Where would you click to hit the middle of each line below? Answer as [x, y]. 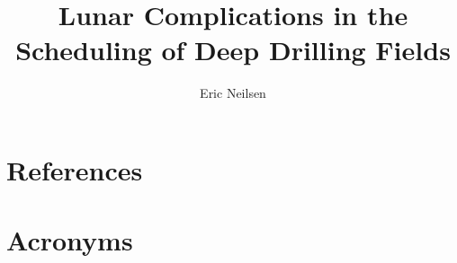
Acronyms [70, 240]
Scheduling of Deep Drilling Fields [233, 50]
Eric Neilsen [233, 93]
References [75, 169]
